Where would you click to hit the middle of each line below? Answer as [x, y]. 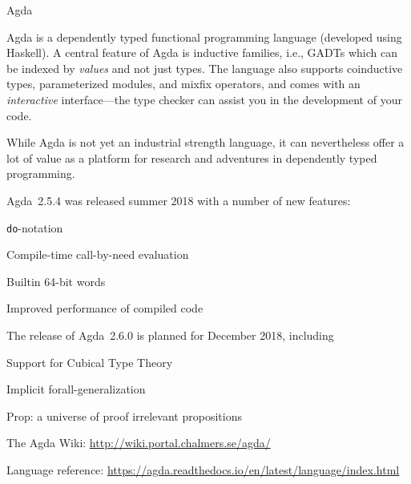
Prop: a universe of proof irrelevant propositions [124, 415]
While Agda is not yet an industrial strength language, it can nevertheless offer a [205, 142]
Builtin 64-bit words [56, 281]
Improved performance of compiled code [105, 308]
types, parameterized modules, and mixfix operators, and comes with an [183, 84]
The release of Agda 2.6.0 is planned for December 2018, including [170, 335]
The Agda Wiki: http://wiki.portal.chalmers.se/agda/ [139, 443]
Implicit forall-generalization [76, 389]
